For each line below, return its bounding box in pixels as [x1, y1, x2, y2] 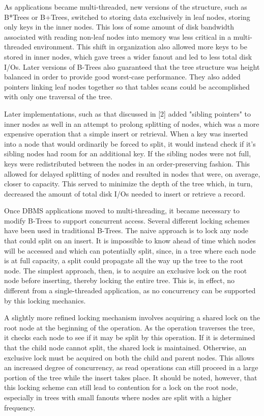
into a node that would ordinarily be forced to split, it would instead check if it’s [4, 138, 256, 149]
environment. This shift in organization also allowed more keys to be [34, 41, 248, 52]
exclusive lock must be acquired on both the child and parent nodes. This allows [4, 352, 255, 363]
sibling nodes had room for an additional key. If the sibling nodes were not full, [4, 148, 251, 159]
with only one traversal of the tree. [4, 91, 112, 102]
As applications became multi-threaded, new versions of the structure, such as [4, 2, 247, 12]
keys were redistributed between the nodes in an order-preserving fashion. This [4, 158, 250, 169]
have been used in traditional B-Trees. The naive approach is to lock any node [4, 225, 249, 236]
